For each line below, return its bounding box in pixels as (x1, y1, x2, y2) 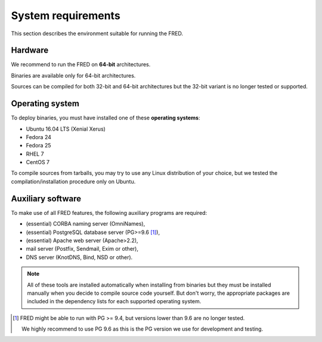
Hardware (11, 45, 49, 56)
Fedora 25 (26, 142, 51, 149)
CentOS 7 (26, 159, 50, 166)
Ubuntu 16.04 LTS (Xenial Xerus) (26, 125, 106, 133)
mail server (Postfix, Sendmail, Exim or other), (26, 245, 138, 252)
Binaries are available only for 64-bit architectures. (11, 72, 136, 79)
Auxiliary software (11, 193, 82, 204)
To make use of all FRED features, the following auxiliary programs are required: (11, 209, 208, 216)
